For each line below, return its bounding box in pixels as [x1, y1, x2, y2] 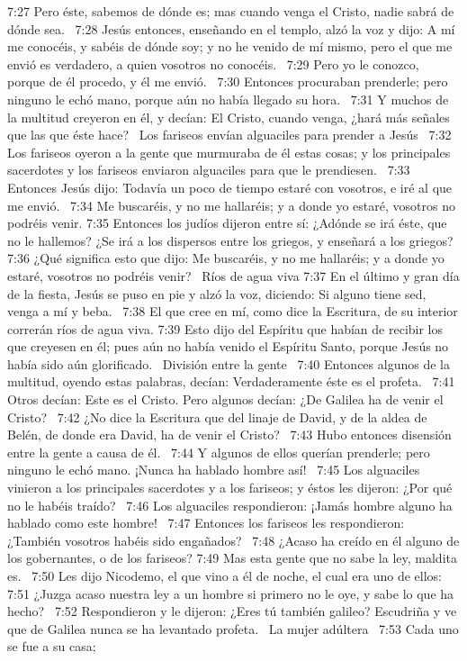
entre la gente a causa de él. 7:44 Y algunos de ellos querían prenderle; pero [7, 442, 430, 461]
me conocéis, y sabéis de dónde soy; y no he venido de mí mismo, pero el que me [7, 37, 453, 56]
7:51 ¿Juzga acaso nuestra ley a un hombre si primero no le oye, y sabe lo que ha [7, 584, 454, 602]
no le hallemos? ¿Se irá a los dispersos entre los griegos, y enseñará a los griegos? [7, 231, 454, 249]
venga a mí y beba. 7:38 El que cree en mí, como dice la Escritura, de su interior [7, 302, 458, 321]
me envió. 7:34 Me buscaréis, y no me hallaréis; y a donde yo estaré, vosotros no [7, 195, 455, 214]
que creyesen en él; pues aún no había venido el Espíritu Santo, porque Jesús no [7, 337, 449, 356]
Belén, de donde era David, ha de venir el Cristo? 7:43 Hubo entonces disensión [7, 425, 452, 444]
